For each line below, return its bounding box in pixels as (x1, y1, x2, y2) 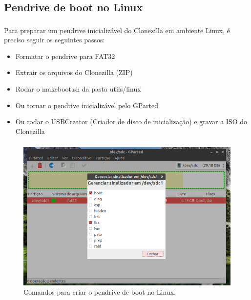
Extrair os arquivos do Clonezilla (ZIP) (15, 67, 133, 77)
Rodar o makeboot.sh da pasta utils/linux (15, 84, 141, 94)
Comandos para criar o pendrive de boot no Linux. (23, 287, 176, 297)
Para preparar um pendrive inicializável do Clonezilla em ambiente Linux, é (4, 25, 230, 35)
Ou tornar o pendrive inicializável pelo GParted (15, 100, 158, 110)
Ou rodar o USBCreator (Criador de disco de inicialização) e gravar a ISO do (15, 116, 248, 127)
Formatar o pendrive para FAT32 (15, 51, 115, 61)
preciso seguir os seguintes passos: (4, 35, 105, 45)
